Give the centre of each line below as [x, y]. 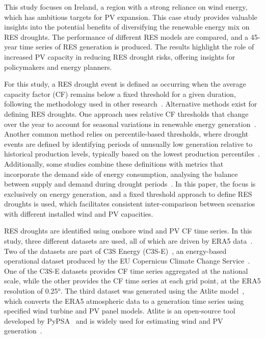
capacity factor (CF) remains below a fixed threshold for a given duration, [120, 94]
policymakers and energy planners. [58, 67]
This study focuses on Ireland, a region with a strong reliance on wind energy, [126, 7]
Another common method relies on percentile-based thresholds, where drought [126, 134]
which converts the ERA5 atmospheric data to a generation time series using [124, 301]
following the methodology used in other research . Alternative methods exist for [131, 104]
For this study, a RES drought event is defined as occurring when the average [125, 84]
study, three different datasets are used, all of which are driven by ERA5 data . [128, 241]
